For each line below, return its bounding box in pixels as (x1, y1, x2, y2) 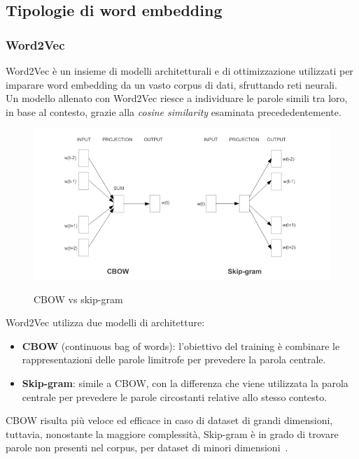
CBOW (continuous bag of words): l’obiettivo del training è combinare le (22, 338, 340, 353)
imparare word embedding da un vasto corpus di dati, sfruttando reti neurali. (6, 77, 337, 92)
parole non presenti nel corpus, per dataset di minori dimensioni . (6, 440, 288, 455)
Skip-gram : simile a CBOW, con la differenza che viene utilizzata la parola (22, 375, 349, 390)
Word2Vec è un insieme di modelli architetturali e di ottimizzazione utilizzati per (6, 64, 353, 78)
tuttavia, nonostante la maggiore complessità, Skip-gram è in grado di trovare (6, 426, 339, 441)
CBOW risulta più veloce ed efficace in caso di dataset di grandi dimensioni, (6, 413, 333, 428)
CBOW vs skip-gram (34, 291, 123, 306)
